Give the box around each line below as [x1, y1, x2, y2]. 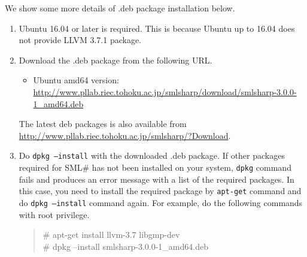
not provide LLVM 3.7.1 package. [19, 34, 142, 46]
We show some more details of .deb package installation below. [5, 2, 235, 14]
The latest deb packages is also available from [19, 117, 187, 130]
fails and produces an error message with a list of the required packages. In [19, 173, 294, 185]
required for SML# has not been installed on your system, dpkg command [19, 161, 291, 173]
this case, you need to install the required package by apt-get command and [19, 185, 302, 197]
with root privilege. [19, 208, 90, 220]
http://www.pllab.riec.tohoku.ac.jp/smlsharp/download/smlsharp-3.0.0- [33, 85, 297, 98]
